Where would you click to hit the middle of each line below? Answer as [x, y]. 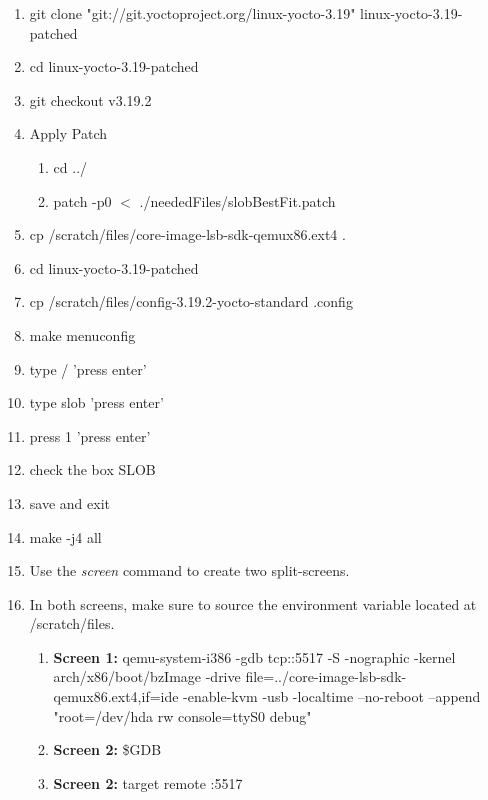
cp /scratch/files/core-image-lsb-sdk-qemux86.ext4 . [187, 234]
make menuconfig [82, 334]
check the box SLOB [92, 469]
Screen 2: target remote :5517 [148, 782]
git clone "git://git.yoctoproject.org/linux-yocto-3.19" [192, 13]
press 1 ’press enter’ [90, 435]
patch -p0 [82, 200]
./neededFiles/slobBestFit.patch [237, 200]
